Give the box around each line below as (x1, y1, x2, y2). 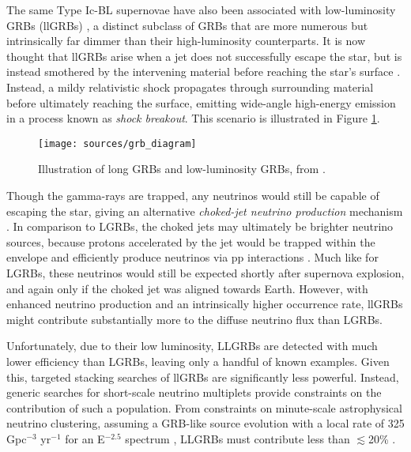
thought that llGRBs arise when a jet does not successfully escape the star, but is (6, 47, 402, 64)
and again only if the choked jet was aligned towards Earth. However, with (6, 280, 368, 296)
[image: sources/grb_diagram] (38, 137, 197, 149)
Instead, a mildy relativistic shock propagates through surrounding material (6, 78, 374, 95)
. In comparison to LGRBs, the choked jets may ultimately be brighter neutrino (6, 218, 394, 235)
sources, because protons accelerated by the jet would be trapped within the (6, 233, 375, 250)
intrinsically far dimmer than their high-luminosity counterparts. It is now (6, 32, 366, 49)
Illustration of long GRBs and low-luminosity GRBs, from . (38, 160, 326, 177)
